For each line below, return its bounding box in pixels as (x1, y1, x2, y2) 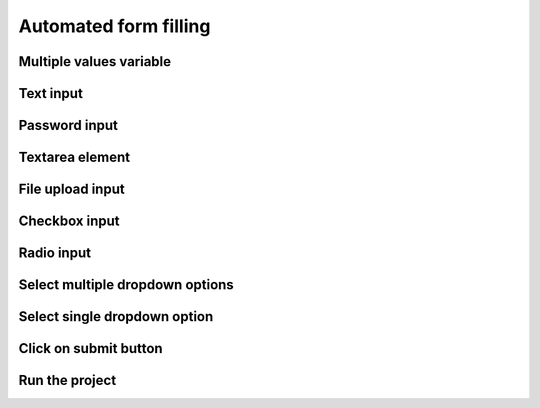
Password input (18, 117, 119, 134)
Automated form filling (18, 15, 211, 37)
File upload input (18, 181, 125, 198)
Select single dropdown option (18, 308, 214, 325)
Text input (18, 85, 84, 102)
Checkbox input (18, 213, 120, 230)
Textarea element (18, 149, 130, 166)
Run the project (18, 372, 117, 389)
